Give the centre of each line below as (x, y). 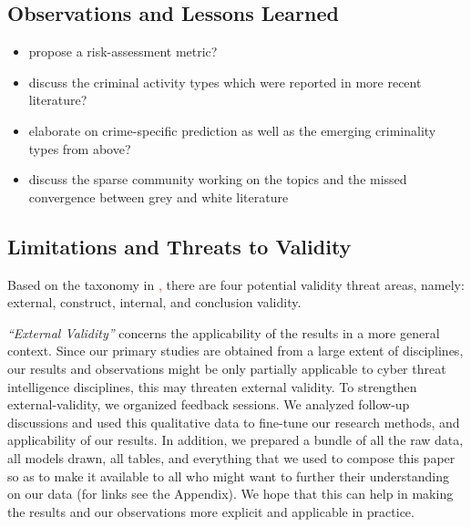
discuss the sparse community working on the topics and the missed (218, 179)
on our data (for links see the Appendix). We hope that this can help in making (230, 494)
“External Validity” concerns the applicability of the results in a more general (224, 332)
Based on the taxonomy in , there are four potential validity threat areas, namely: (236, 284)
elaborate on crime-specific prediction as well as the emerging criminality (232, 130)
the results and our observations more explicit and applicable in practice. (211, 511)
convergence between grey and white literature (159, 196)
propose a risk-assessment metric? (123, 52)
